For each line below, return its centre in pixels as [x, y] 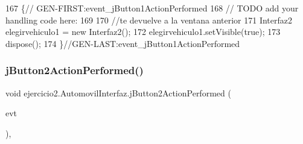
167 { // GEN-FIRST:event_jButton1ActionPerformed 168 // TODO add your [152, 8]
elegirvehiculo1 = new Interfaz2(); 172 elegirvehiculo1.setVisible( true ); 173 [143, 32]
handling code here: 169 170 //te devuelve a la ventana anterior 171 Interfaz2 [149, 20]
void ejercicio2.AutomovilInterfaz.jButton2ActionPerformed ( [118, 92]
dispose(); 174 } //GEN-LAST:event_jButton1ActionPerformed [123, 43]
